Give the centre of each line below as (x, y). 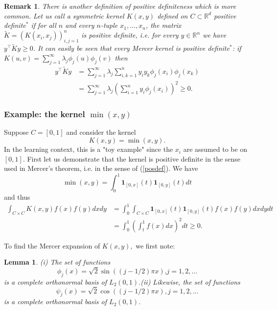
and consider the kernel (101, 132)
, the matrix (163, 25)
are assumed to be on (215, 149)
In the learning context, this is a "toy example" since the (89, 149)
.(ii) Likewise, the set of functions (189, 281)
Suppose (16, 132)
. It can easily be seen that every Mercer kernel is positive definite (131, 48)
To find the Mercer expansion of (52, 245)
